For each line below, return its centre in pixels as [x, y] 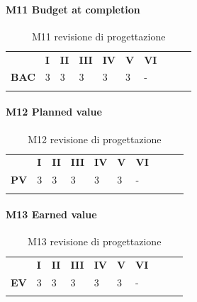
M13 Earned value [51, 214]
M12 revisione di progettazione [95, 139]
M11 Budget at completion [73, 9]
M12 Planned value [54, 112]
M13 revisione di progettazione [94, 241]
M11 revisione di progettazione [99, 36]
